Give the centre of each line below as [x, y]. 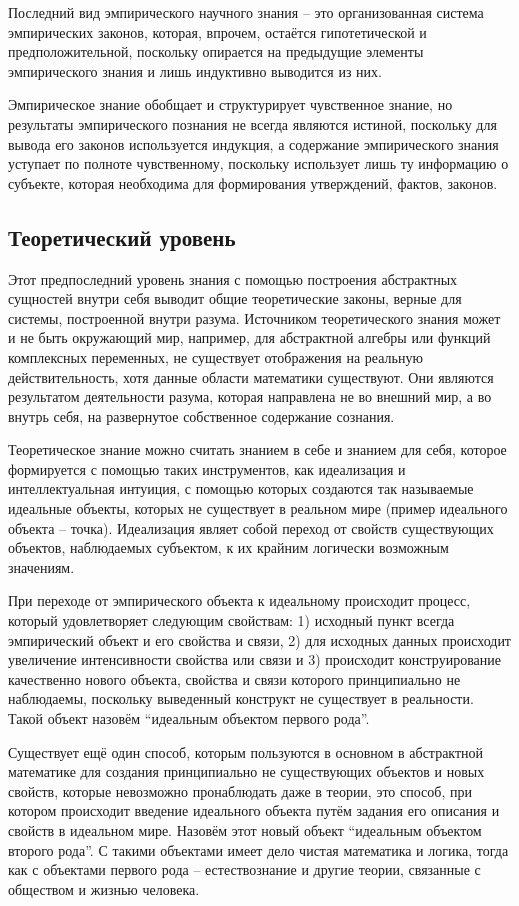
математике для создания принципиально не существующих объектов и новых [246, 771]
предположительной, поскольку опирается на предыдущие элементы [216, 51]
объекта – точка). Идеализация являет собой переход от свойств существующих [251, 527]
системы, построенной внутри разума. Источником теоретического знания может [254, 317]
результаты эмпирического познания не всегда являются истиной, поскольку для [252, 123]
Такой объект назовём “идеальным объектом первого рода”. [189, 718]
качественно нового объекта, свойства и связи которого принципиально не [234, 678]
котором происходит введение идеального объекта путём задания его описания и [254, 810]
